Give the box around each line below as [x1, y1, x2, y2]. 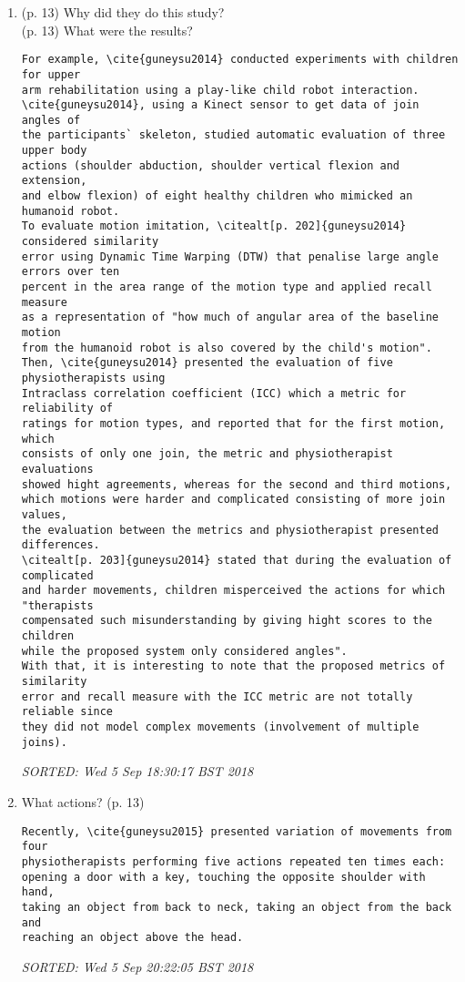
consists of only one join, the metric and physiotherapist [21, 447, 393, 461]
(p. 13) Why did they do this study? [21, 3, 225, 21]
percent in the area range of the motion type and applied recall [21, 281, 432, 294]
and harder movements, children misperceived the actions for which [21, 584, 446, 598]
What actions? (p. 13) [21, 792, 145, 811]
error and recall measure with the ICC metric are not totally [21, 690, 413, 703]
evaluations [21, 462, 94, 476]
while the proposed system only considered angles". [21, 644, 348, 658]
